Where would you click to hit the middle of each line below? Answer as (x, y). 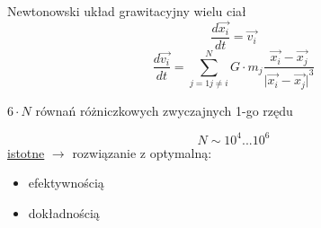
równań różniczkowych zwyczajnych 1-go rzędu (164, 110)
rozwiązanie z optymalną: (142, 152)
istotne (26, 152)
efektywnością (66, 183)
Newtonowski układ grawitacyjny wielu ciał (127, 11)
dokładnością (64, 212)
